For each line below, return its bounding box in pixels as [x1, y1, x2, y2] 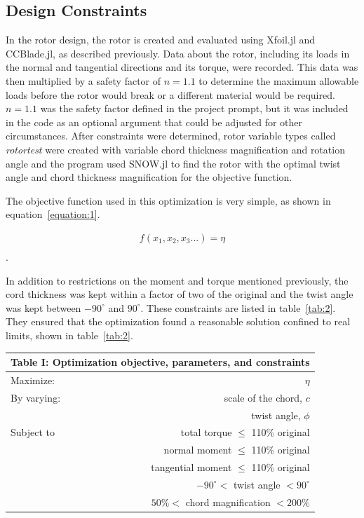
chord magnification [185, 494, 271, 509]
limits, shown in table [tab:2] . [6, 327, 133, 342]
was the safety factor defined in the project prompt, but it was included [40, 101, 349, 116]
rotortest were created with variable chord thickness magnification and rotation [6, 142, 345, 156]
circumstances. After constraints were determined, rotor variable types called [6, 128, 336, 143]
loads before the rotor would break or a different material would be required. [6, 87, 335, 102]
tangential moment [151, 460, 232, 475]
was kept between [6, 300, 81, 315]
